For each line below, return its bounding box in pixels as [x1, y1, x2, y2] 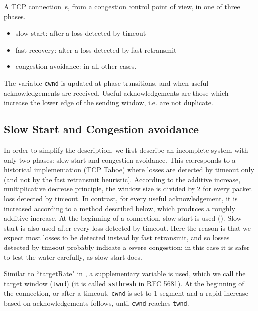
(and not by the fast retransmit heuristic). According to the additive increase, [4, 174, 241, 184]
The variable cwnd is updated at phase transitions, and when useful [4, 77, 209, 88]
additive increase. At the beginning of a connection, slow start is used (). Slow [4, 213, 242, 223]
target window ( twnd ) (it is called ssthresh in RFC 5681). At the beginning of [4, 278, 244, 288]
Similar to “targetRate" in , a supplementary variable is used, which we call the [4, 268, 246, 279]
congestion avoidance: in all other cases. [15, 61, 137, 71]
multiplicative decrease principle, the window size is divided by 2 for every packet [4, 184, 252, 194]
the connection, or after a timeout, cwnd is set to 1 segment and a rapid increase [4, 288, 248, 298]
